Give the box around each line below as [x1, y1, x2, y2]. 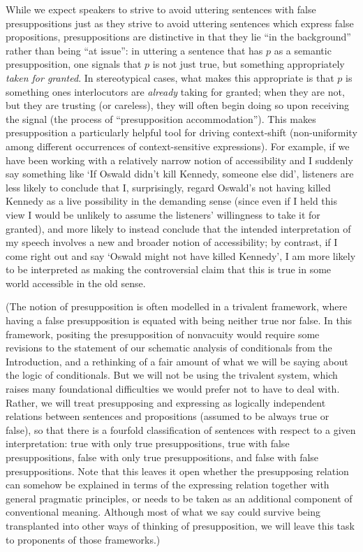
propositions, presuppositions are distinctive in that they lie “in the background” [6, 29, 351, 44]
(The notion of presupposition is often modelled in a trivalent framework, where [6, 299, 348, 314]
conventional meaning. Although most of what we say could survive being [6, 504, 320, 519]
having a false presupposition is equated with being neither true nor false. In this [6, 313, 353, 328]
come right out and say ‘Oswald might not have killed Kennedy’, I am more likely [6, 248, 356, 263]
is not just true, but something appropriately [152, 57, 345, 71]
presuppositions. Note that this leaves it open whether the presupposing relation [6, 463, 349, 478]
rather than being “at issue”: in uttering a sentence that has [6, 43, 263, 57]
